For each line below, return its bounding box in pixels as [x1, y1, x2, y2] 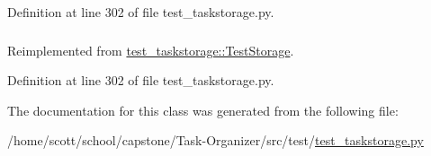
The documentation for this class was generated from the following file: [7, 100, 399, 119]
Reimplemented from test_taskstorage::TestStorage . [7, 40, 294, 59]
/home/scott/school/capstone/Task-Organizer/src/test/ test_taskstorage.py [7, 131, 424, 150]
